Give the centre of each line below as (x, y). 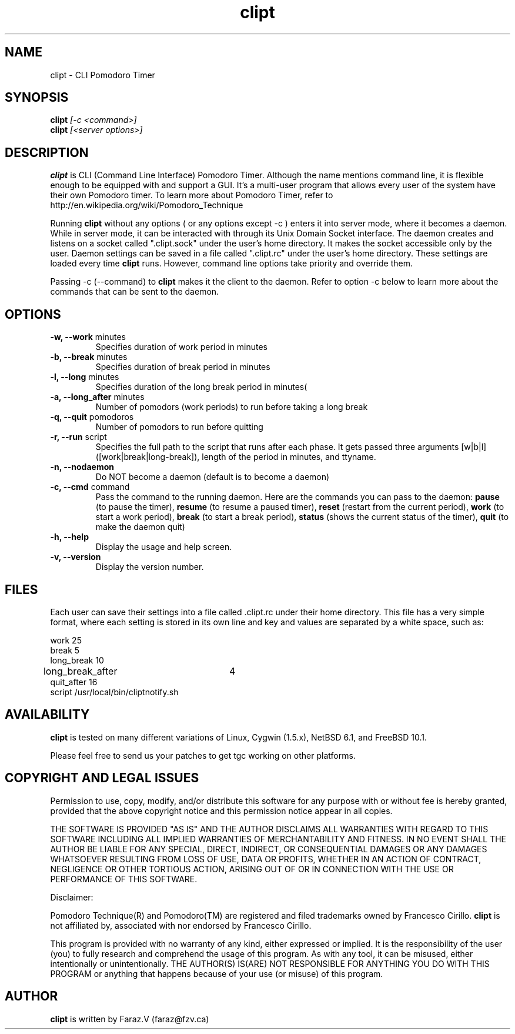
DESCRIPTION (47, 152)
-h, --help (69, 537)
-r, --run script (78, 437)
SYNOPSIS (37, 98)
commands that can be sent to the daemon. (135, 292)
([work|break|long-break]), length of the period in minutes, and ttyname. (236, 457)
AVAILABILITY (47, 715)
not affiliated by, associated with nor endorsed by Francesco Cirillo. (181, 925)
